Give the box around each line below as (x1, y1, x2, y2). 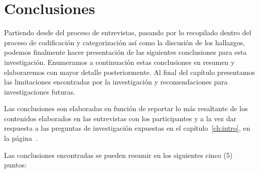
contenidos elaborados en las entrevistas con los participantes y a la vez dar (4, 113, 236, 123)
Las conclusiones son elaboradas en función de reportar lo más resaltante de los (4, 103, 248, 114)
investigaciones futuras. (4, 86, 75, 97)
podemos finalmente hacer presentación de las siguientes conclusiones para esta (4, 47, 247, 57)
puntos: (4, 159, 27, 170)
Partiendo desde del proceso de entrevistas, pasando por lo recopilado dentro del (4, 27, 251, 38)
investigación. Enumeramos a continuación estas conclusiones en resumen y (4, 56, 235, 67)
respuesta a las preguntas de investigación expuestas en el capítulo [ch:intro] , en (4, 123, 250, 133)
